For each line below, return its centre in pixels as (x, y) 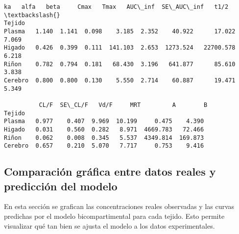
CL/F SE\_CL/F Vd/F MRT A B (123, 105)
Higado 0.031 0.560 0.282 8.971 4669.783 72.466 (104, 129)
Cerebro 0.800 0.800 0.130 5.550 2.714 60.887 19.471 (120, 80)
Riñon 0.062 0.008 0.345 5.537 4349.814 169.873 (104, 138)
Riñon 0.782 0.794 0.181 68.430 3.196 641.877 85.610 (120, 64)
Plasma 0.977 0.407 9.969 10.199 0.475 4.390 (104, 121)
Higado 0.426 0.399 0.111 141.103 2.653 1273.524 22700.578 (120, 48)
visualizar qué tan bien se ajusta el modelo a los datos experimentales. (109, 225)
